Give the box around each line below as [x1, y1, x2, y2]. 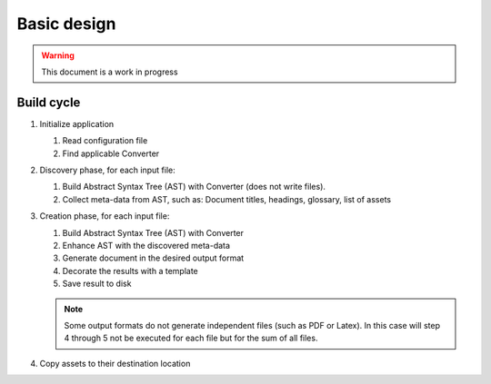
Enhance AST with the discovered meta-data [62, 240, 231, 251]
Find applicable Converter [62, 148, 160, 159]
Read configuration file [62, 135, 148, 146]
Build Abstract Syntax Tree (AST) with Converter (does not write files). [62, 182, 326, 192]
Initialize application [39, 118, 115, 129]
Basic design [16, 14, 116, 34]
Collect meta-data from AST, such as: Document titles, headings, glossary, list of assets [62, 193, 391, 204]
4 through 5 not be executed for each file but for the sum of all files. [64, 332, 318, 344]
